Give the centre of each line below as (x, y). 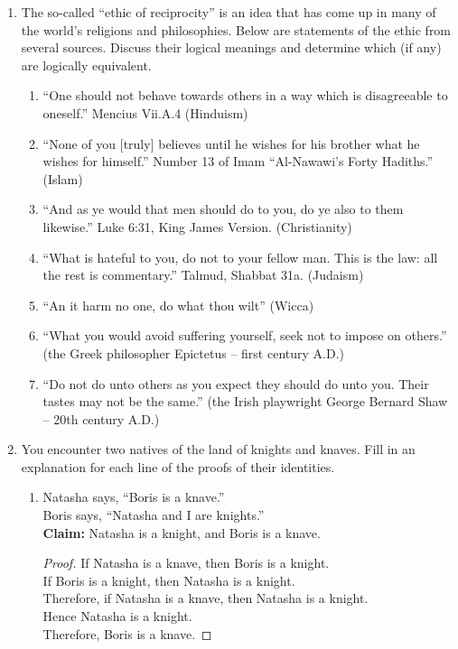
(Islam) (63, 178)
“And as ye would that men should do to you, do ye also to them (223, 209)
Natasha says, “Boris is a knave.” (134, 497)
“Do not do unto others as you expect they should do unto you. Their (236, 383)
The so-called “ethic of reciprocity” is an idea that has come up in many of (229, 12)
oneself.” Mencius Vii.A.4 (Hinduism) (145, 112)
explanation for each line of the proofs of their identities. (178, 466)
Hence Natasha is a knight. (117, 616)
